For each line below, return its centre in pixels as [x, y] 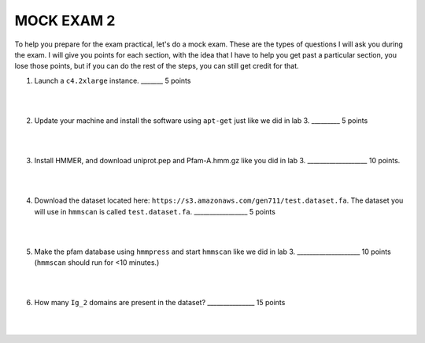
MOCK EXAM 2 [65, 21]
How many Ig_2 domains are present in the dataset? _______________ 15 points [160, 303]
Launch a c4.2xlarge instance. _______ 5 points [113, 80]
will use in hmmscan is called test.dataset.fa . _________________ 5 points [155, 211]
